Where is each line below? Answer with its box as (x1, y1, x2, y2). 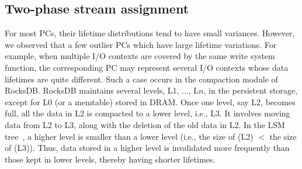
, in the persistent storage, (203, 84, 298, 96)
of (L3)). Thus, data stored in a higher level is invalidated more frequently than (5, 142, 290, 154)
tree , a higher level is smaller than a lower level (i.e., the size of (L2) (5, 130, 254, 142)
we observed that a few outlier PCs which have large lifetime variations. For (5, 38, 277, 50)
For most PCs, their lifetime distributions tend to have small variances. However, (5, 27, 295, 39)
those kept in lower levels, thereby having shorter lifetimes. (5, 153, 216, 165)
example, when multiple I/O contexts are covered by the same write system (5, 50, 275, 62)
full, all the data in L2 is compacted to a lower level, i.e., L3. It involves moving (5, 107, 290, 119)
